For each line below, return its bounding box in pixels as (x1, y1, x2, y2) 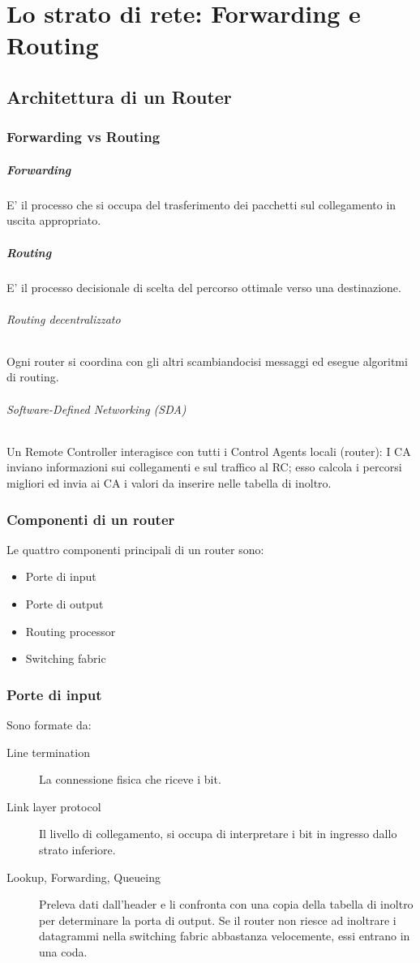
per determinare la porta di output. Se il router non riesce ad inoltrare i (39, 911, 396, 928)
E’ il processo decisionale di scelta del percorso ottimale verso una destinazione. (6, 278, 401, 295)
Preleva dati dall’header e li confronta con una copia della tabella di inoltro (39, 896, 414, 913)
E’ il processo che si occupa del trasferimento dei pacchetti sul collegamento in (6, 196, 396, 213)
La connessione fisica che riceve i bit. (39, 771, 221, 788)
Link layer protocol (6, 797, 101, 815)
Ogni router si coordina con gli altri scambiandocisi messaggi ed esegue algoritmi (6, 352, 408, 369)
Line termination (6, 743, 90, 760)
